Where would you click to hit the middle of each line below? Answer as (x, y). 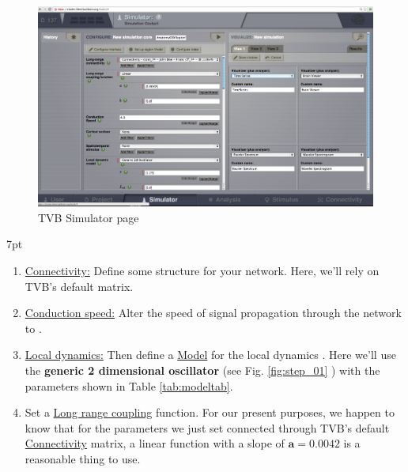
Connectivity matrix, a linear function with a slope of (155, 443)
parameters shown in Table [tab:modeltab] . (129, 385)
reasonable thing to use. (83, 458)
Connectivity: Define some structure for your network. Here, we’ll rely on (202, 271)
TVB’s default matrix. (79, 286)
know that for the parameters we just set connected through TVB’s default (207, 427)
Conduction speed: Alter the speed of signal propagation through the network (213, 313)
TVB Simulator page (89, 217)
